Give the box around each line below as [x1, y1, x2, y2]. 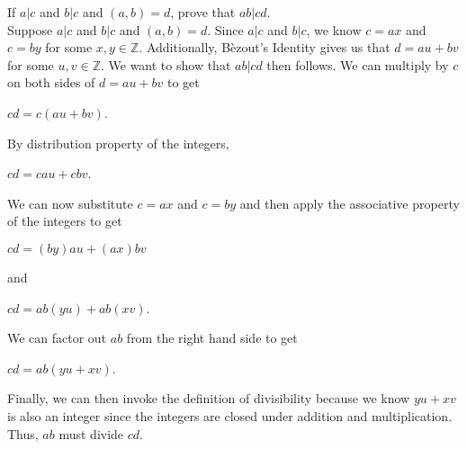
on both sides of [7, 73, 95, 92]
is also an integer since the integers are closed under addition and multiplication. [7, 406, 453, 425]
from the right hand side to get [126, 328, 298, 347]
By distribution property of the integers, [7, 133, 229, 152]
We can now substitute [7, 193, 133, 212]
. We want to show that [100, 55, 231, 74]
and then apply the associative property [239, 193, 460, 212]
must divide [58, 424, 124, 443]
